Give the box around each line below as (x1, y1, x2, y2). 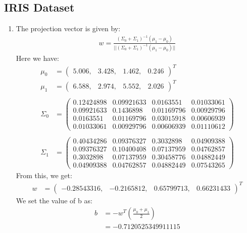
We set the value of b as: (16, 195, 92, 205)
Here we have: (16, 52, 59, 63)
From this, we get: (16, 170, 72, 180)
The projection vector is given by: (16, 23, 121, 34)
